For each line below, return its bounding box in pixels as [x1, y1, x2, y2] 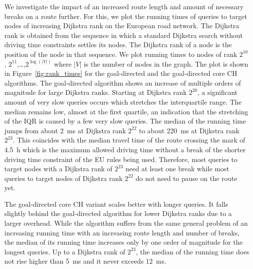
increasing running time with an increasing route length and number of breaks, [4, 227, 240, 237]
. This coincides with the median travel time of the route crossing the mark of [13, 135, 245, 145]
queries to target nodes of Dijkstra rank [4, 173, 123, 183]
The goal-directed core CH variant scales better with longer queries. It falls [4, 198, 228, 209]
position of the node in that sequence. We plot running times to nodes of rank [4, 49, 237, 59]
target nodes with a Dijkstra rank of [4, 163, 113, 174]
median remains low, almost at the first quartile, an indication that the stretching [4, 106, 248, 116]
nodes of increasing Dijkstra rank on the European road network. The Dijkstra [4, 20, 239, 31]
